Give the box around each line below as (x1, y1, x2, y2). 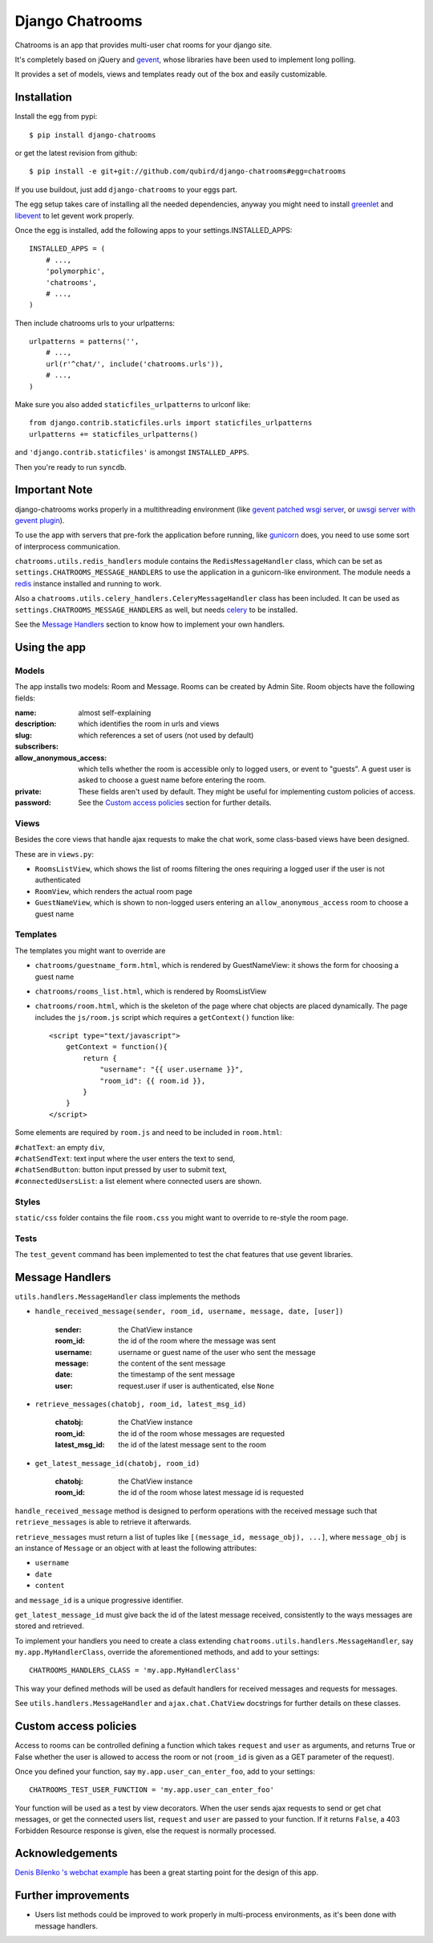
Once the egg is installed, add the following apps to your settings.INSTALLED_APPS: (14, 225, 293, 235)
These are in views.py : (14, 849, 95, 859)
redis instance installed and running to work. (14, 578, 162, 588)
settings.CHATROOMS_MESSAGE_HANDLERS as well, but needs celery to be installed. (14, 605, 298, 614)
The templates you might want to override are (14, 945, 166, 955)
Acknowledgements (14, 1847, 118, 1860)
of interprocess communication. (14, 541, 120, 551)
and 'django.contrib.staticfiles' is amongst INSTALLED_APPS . (14, 447, 249, 457)
